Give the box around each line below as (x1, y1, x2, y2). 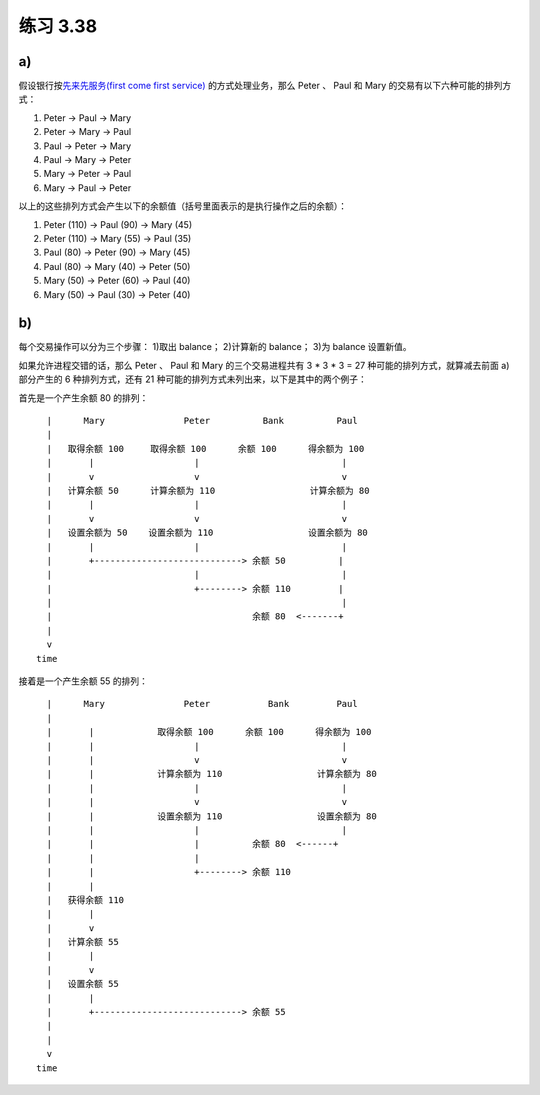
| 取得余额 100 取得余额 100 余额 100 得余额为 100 (46, 443, 365, 454)
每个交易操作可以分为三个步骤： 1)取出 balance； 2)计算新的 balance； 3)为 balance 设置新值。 (18, 341, 412, 353)
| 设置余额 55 (46, 978, 119, 990)
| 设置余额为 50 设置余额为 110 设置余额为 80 (46, 527, 369, 539)
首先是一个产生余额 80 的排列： (18, 391, 149, 404)
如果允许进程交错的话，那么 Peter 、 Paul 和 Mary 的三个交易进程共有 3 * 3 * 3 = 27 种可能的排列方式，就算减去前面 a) (18, 359, 510, 371)
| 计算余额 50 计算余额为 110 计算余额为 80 (46, 485, 370, 496)
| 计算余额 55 (46, 936, 119, 948)
